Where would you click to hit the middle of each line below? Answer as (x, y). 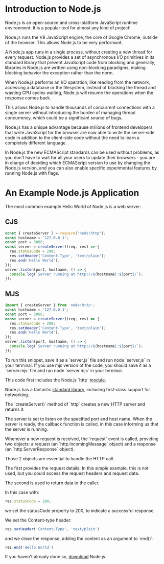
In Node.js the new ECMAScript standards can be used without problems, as (82, 152)
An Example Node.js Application (72, 193)
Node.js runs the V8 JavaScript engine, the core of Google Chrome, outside (82, 37)
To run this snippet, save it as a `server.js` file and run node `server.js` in (78, 360)
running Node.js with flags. (32, 173)
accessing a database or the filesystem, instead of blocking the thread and (81, 87)
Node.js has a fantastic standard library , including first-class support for (78, 389)
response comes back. (28, 98)
